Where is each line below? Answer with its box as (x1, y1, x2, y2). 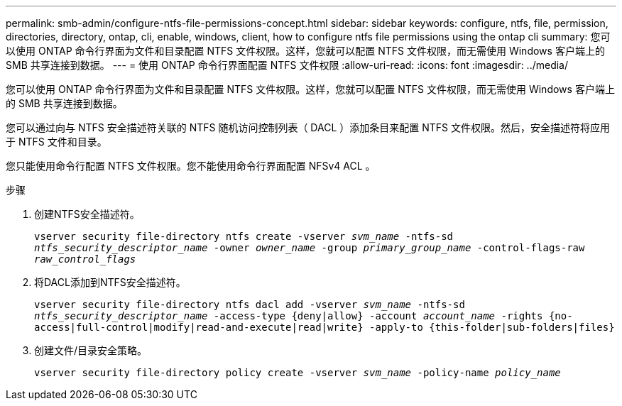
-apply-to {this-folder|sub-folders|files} (369, 322, 615, 333)
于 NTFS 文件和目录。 (6, 136, 107, 148)
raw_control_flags (34, 253, 136, 265)
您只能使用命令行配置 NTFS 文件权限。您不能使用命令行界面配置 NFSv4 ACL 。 (6, 160, 376, 172)
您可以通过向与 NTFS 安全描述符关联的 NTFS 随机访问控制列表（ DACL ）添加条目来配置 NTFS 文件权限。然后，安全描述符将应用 (6, 121, 610, 133)
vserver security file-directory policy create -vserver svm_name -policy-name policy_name (34, 367, 561, 378)
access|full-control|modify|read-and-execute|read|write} (34, 322, 364, 333)
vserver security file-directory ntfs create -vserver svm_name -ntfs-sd (34, 231, 454, 242)
